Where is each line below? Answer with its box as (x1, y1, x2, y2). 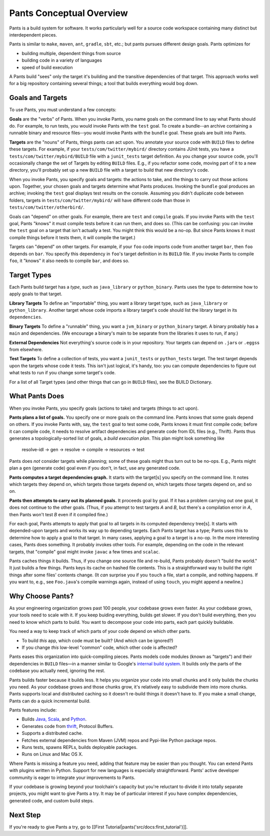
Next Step (9, 810, 41, 819)
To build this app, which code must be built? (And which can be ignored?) (21, 637, 173, 643)
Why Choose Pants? (9, 592, 74, 600)
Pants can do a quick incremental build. (9, 698, 91, 704)
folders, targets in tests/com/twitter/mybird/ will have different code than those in (9, 197, 190, 203)
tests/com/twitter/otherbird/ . (9, 204, 85, 210)
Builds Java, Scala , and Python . (21, 716, 87, 722)
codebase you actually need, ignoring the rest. (9, 668, 105, 674)
